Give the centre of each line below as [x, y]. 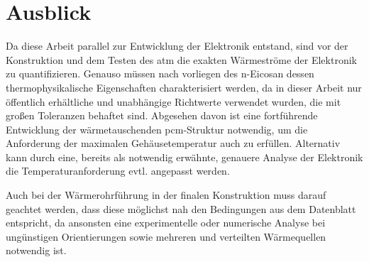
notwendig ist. [36, 250]
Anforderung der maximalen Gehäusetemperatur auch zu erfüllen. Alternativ [173, 143]
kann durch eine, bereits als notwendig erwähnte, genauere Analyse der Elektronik [184, 157]
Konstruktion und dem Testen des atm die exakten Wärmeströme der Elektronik [181, 59]
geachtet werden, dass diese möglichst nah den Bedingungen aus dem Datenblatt [181, 208]
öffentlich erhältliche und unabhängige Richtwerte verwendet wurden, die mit [174, 101]
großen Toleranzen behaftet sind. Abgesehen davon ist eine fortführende [162, 115]
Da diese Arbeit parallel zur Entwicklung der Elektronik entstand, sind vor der [177, 46]
